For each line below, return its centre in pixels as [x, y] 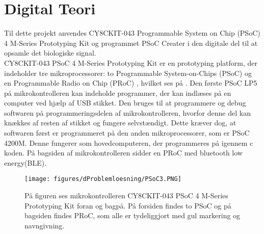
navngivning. [45, 225]
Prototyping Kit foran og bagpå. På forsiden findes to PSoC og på [128, 205]
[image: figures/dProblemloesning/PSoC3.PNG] [103, 179]
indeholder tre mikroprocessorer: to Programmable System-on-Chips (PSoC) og [128, 73]
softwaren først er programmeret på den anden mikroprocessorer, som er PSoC [127, 133]
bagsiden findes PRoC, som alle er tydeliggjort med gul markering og [133, 215]
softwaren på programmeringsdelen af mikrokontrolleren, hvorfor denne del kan [127, 112]
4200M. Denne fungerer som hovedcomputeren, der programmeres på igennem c [129, 142]
